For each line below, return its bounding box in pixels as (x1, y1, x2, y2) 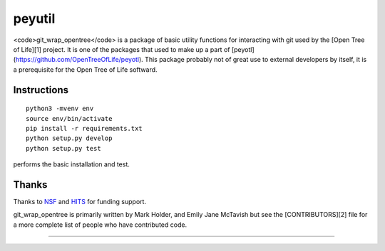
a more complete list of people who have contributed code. (13, 220, 188, 229)
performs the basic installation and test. (13, 160, 130, 169)
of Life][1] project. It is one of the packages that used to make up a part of (13, 45, 230, 53)
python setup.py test (26, 144, 101, 152)
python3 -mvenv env (26, 105, 94, 113)
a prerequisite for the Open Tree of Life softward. (13, 65, 158, 74)
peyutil (13, 11, 56, 26)
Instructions (13, 84, 69, 96)
